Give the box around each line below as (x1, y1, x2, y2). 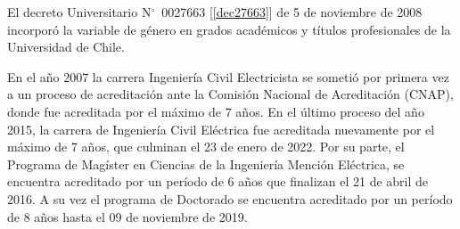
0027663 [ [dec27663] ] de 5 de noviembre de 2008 (161, 3, 423, 20)
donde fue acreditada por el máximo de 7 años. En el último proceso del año (7, 102, 424, 120)
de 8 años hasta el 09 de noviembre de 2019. (7, 207, 248, 225)
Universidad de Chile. (7, 37, 125, 56)
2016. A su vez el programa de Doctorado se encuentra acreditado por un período (7, 189, 453, 208)
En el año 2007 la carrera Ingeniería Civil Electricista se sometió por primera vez (7, 67, 449, 86)
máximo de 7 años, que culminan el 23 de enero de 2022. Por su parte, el (7, 137, 405, 156)
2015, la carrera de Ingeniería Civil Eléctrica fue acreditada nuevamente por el (7, 119, 435, 138)
